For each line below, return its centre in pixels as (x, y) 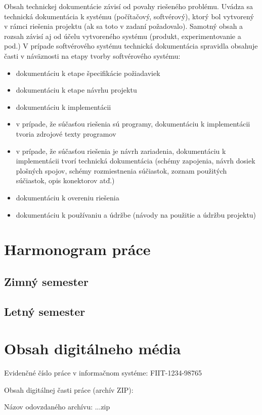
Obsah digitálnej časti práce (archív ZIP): (69, 389)
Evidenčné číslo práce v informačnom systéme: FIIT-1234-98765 (103, 373)
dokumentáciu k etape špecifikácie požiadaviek (88, 73)
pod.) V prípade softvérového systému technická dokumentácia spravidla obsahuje (131, 46)
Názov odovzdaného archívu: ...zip (57, 407)
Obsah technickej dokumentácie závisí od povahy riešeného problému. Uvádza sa (128, 6)
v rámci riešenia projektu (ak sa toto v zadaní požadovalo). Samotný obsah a (124, 26)
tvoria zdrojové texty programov (66, 133)
